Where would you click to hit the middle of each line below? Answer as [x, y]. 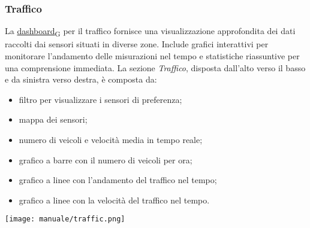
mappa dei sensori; [53, 119]
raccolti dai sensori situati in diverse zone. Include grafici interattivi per [137, 44]
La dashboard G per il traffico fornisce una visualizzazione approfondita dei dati [150, 32]
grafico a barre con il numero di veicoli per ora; [106, 159]
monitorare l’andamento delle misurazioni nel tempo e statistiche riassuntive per [152, 55]
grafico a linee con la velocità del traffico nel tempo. [114, 200]
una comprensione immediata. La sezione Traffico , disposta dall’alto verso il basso [155, 67]
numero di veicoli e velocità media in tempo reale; [111, 139]
